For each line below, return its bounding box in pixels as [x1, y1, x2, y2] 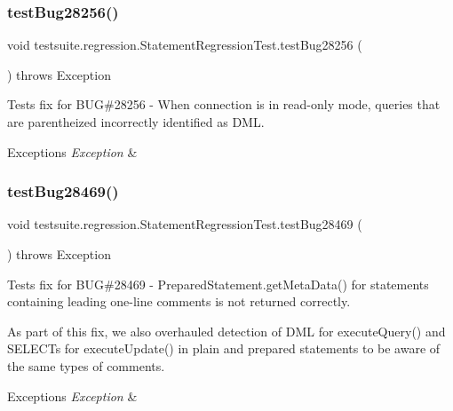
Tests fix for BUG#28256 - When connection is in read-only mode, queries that [7, 95, 441, 114]
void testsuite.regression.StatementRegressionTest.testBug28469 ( [7, 215, 362, 233]
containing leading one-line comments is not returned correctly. [7, 292, 351, 311]
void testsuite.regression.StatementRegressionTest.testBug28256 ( [7, 36, 362, 54]
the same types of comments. [7, 356, 165, 375]
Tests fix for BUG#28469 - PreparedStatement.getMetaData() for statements [7, 274, 429, 293]
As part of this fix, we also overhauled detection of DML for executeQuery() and [7, 321, 446, 340]
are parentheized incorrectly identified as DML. [7, 113, 265, 130]
